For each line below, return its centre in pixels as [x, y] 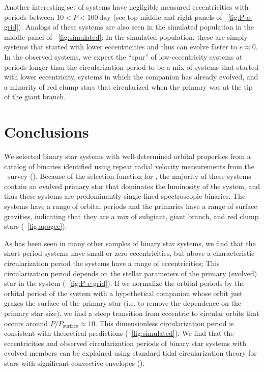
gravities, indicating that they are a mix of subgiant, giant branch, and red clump [131, 216]
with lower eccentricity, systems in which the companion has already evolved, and [131, 77]
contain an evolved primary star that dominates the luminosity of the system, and [132, 186]
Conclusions [47, 132]
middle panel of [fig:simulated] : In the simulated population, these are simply [126, 36]
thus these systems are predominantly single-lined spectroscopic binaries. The [125, 196]
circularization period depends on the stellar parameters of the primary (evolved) [131, 273]
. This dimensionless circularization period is [164, 323]
